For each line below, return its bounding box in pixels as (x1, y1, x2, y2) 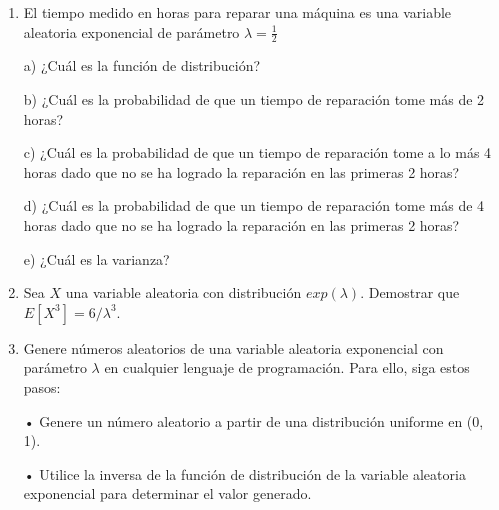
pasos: (23, 376, 61, 397)
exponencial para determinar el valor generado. (23, 483, 312, 504)
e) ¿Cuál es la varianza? (23, 248, 170, 269)
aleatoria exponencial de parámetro (23, 21, 240, 42)
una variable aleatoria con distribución (65, 282, 302, 303)
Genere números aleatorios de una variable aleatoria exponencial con (23, 337, 444, 358)
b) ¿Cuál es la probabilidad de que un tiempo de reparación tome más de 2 (23, 89, 485, 110)
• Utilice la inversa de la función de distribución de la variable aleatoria (23, 463, 466, 484)
